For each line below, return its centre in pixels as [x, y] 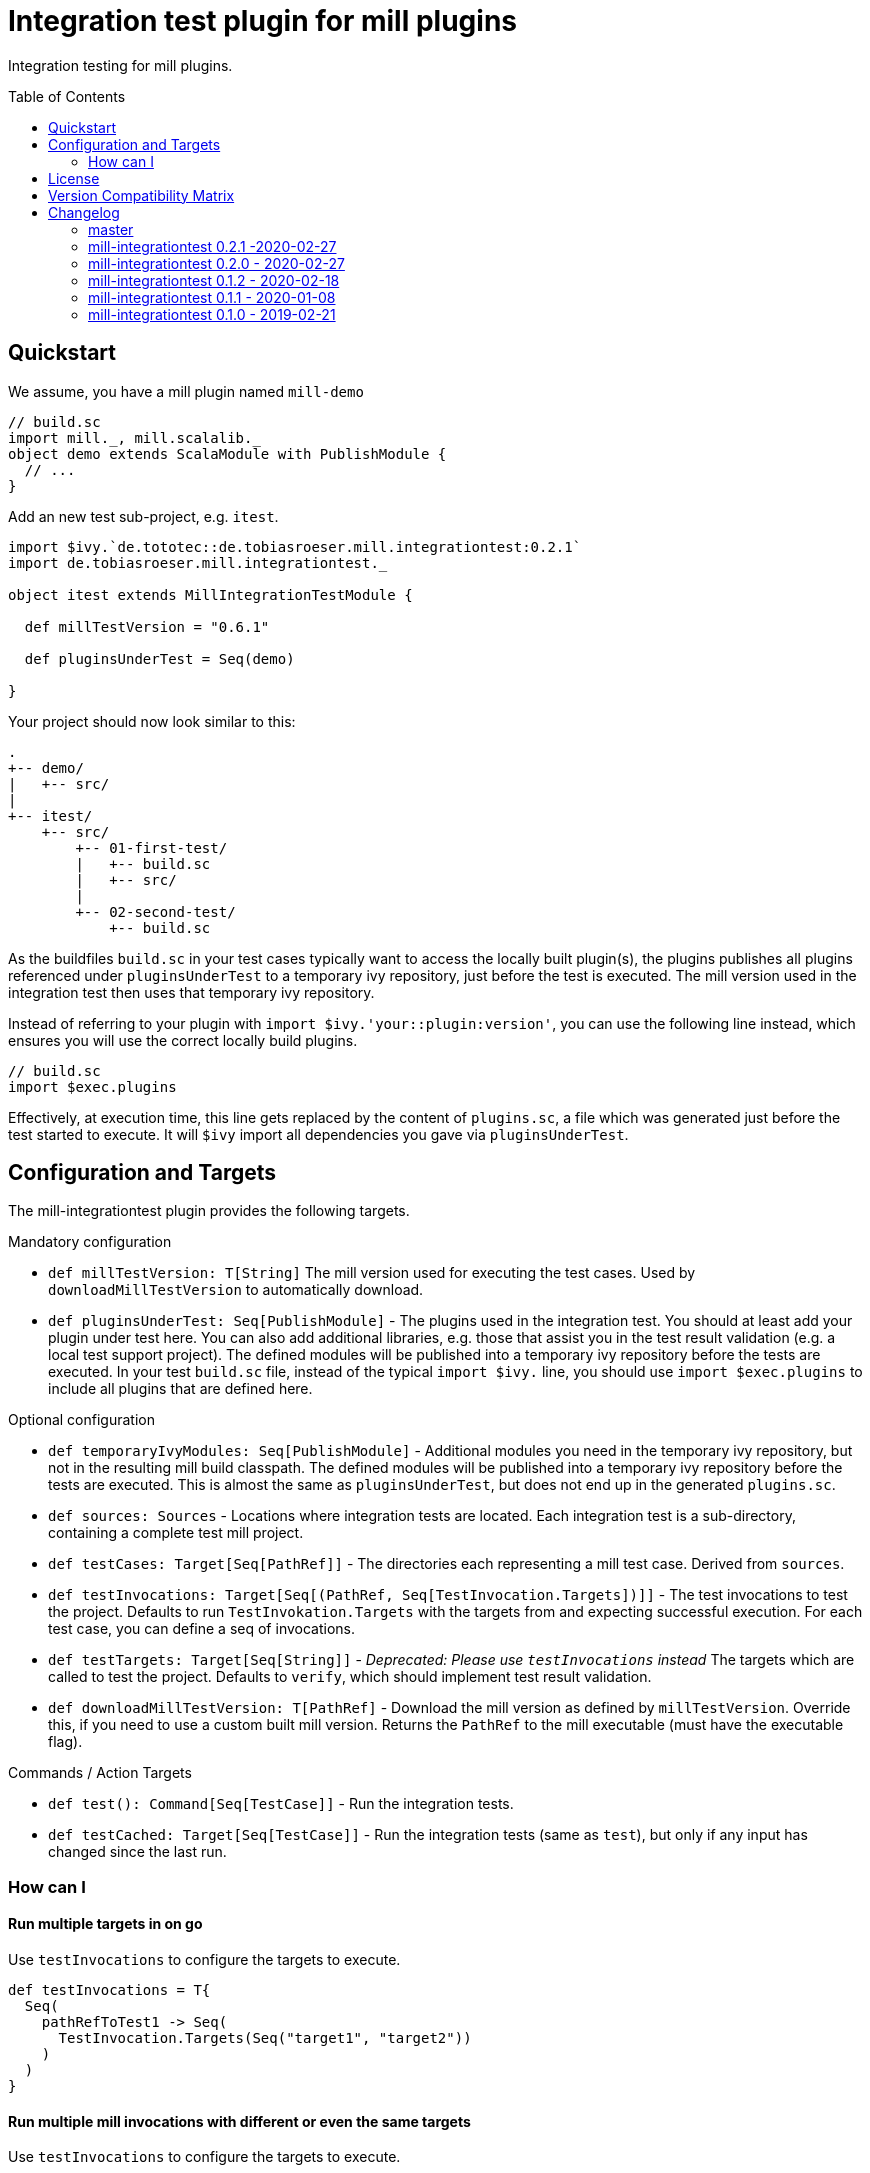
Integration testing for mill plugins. [120, 65]
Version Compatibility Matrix [141, 195]
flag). [65, 1742]
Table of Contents [67, 96]
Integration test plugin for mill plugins [262, 21]
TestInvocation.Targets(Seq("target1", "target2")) [265, 2038]
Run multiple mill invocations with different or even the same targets [239, 2121]
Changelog [84, 212]
